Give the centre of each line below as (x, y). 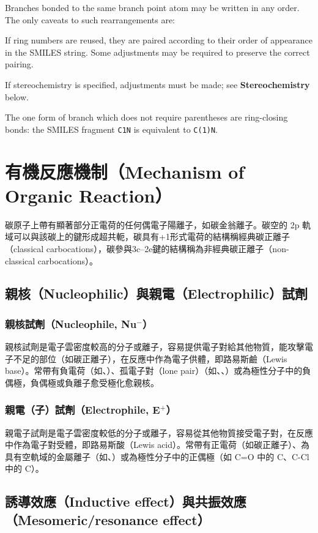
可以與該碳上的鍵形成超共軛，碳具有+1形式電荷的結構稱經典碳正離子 (151, 237)
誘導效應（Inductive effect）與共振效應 (126, 501)
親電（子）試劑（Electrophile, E (83, 410)
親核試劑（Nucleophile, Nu (71, 323)
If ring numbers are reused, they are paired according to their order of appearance (159, 40)
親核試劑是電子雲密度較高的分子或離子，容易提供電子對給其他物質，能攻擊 (155, 347)
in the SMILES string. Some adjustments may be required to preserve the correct (157, 52)
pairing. (19, 64)
